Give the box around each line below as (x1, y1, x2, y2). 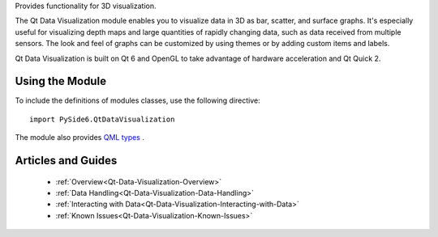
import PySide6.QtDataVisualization (29, 114, 175, 124)
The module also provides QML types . (15, 133, 145, 142)
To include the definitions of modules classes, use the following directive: (15, 95, 260, 105)
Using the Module (15, 74, 107, 88)
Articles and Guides (15, 154, 118, 167)
